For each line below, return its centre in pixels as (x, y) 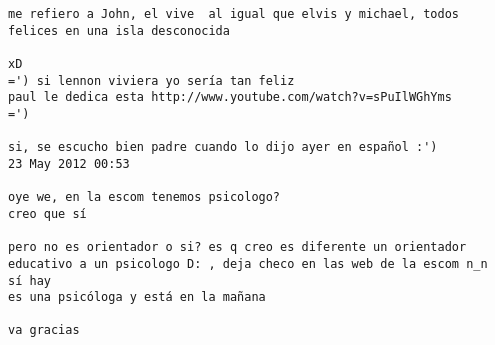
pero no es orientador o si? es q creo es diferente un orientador (237, 247)
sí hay (29, 280)
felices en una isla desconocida (119, 30)
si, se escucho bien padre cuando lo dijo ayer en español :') (223, 147)
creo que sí (47, 213)
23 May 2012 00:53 (69, 163)
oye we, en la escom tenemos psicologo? (144, 197)
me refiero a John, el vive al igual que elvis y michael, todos (234, 14)
